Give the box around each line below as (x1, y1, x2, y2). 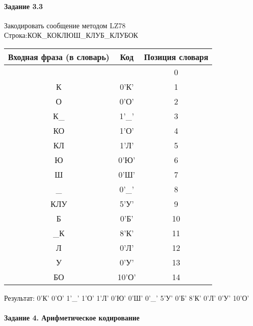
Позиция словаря (144, 50, 209, 63)
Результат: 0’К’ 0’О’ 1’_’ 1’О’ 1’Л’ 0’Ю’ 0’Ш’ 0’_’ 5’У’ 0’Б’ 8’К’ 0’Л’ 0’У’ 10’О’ (4, 292, 249, 303)
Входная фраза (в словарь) (8, 50, 110, 63)
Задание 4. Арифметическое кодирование (4, 312, 140, 323)
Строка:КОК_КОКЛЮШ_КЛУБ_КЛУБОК (4, 30, 138, 40)
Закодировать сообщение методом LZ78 (4, 20, 126, 30)
